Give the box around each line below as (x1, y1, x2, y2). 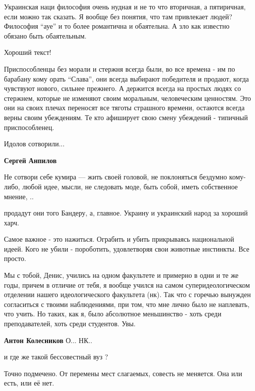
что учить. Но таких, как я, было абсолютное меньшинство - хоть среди (4, 308, 221, 319)
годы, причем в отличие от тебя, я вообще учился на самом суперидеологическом (4, 279, 250, 290)
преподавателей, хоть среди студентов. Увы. (4, 318, 136, 329)
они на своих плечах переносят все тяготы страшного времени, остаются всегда (4, 102, 245, 113)
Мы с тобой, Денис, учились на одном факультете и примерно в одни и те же (4, 270, 239, 280)
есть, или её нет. (4, 378, 54, 388)
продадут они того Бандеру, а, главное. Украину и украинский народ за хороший (4, 208, 248, 218)
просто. (4, 253, 26, 263)
